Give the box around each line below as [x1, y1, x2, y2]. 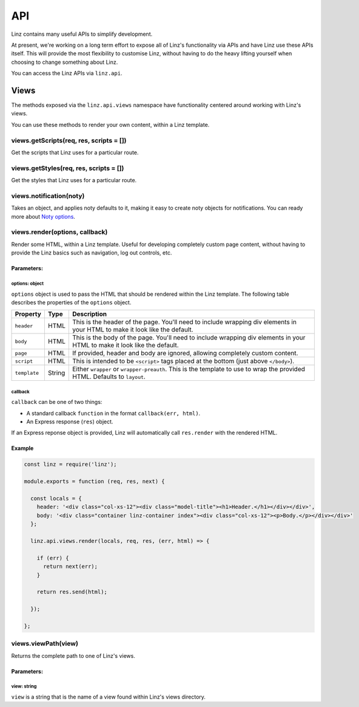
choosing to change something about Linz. [11, 58, 118, 66]
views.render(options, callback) [11, 228, 108, 236]
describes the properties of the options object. [11, 298, 132, 306]
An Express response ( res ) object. [26, 418, 113, 425]
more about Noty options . [11, 213, 76, 220]
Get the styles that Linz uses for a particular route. [11, 177, 137, 184]
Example [11, 445, 34, 452]
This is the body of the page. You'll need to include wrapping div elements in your [72, 333, 306, 342]
